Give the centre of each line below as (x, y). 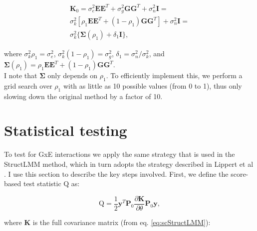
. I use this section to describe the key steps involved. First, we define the (116, 173)
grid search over (28, 85)
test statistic (42, 183)
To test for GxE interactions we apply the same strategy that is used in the (120, 154)
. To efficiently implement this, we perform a (174, 75)
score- (240, 173)
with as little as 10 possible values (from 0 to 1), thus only (152, 85)
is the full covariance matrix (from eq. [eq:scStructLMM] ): (122, 222)
